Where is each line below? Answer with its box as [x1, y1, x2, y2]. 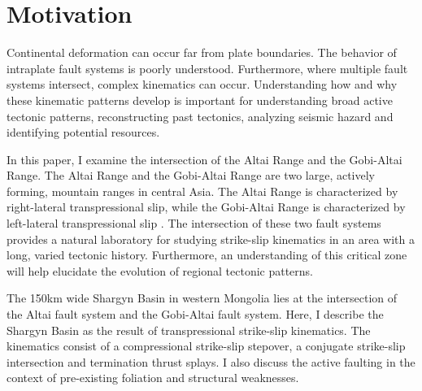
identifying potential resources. [7, 124, 160, 141]
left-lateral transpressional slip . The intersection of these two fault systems [7, 215, 381, 232]
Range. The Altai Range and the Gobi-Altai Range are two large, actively [7, 167, 376, 184]
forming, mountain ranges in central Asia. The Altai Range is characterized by [7, 182, 398, 199]
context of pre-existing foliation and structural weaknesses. [7, 369, 299, 386]
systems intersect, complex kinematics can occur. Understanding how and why [7, 76, 398, 93]
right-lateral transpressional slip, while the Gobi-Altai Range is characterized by [7, 198, 406, 215]
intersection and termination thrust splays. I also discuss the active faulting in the [7, 353, 415, 370]
